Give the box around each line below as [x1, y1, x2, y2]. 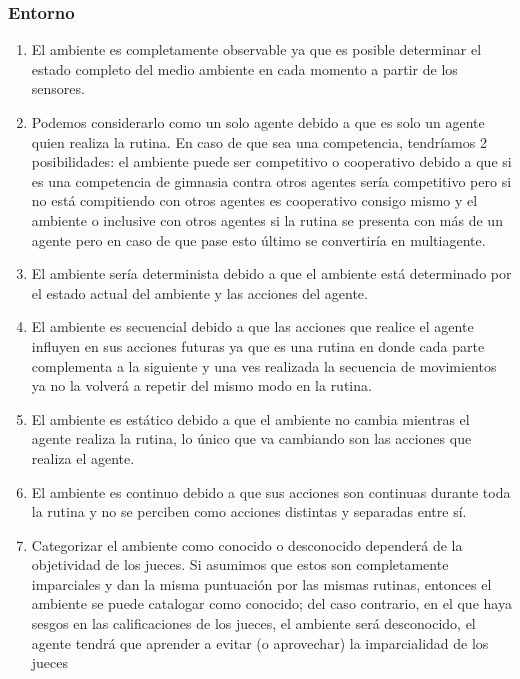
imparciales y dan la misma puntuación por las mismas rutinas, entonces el [31, 573, 492, 594]
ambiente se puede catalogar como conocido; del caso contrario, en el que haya [31, 593, 512, 614]
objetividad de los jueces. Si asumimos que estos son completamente [31, 554, 449, 575]
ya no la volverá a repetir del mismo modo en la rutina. [31, 375, 372, 396]
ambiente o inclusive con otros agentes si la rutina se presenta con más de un [31, 209, 503, 230]
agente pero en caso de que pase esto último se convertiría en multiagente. [31, 229, 486, 250]
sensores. [31, 78, 85, 99]
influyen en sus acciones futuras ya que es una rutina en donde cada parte [31, 335, 485, 356]
